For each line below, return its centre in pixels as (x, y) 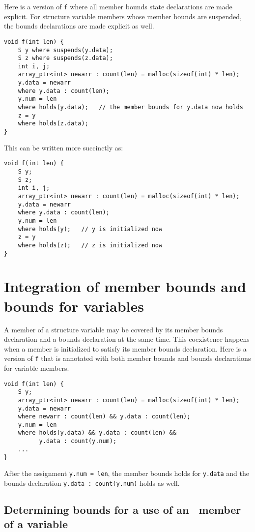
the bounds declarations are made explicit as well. (79, 26)
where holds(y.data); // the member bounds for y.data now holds (130, 107)
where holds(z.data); (53, 124)
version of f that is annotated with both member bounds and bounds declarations (127, 358)
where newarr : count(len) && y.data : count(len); (104, 417)
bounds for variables (74, 306)
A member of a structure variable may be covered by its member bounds (113, 329)
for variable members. (37, 368)
